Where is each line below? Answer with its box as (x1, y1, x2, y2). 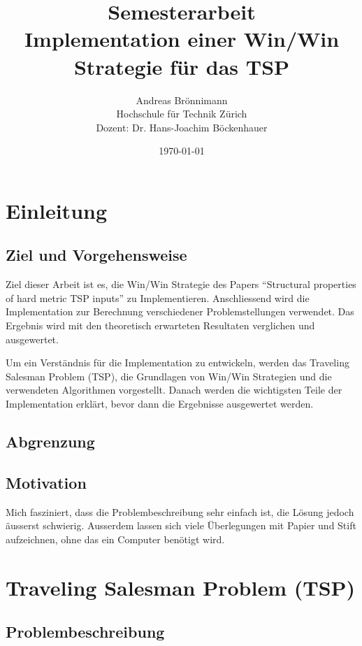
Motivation (6, 471, 87, 493)
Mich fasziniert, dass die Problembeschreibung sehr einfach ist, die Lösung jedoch (6, 504, 354, 519)
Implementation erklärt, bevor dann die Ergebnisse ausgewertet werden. (6, 396, 314, 411)
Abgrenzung (6, 431, 95, 452)
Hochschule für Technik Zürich (116, 106, 247, 121)
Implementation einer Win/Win (24, 24, 340, 53)
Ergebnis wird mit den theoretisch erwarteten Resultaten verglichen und (6, 318, 315, 333)
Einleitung (6, 196, 108, 224)
